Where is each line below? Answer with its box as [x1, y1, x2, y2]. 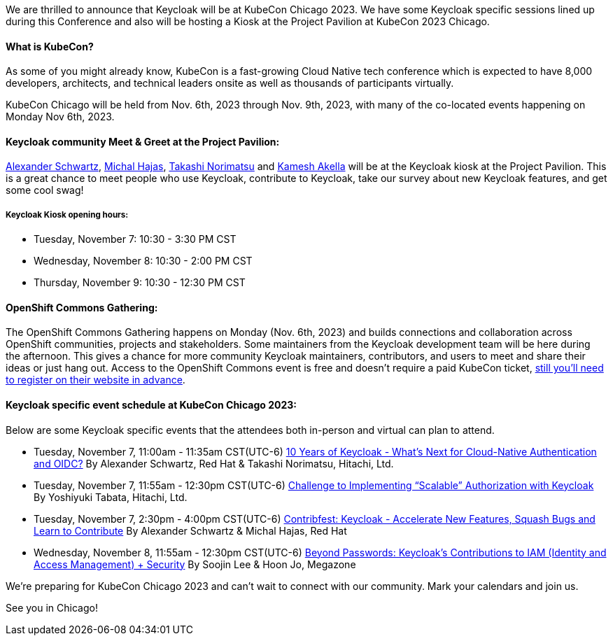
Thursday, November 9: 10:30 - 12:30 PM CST [34, 276, 246, 289]
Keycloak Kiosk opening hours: [6, 209, 129, 220]
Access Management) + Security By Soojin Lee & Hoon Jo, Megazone [34, 558, 356, 570]
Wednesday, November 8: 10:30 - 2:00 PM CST [34, 255, 253, 267]
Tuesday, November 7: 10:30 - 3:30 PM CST [34, 233, 237, 246]
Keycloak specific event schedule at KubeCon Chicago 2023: [6, 399, 297, 411]
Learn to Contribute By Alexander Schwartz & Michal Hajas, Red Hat [34, 524, 347, 537]
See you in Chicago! [6, 601, 98, 614]
